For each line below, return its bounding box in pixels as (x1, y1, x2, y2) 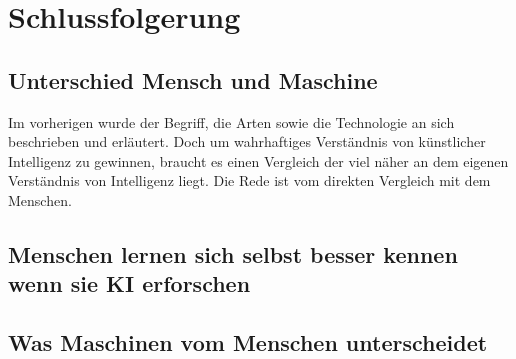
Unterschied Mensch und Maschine (8, 64, 378, 95)
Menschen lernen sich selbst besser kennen (8, 238, 458, 269)
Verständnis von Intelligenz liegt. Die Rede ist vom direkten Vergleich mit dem (8, 170, 491, 191)
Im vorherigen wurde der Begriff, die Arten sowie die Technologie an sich (8, 111, 455, 132)
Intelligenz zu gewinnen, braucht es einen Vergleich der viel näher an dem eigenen (8, 150, 509, 171)
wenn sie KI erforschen (8, 268, 251, 299)
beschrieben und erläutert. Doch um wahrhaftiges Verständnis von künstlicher (8, 131, 486, 152)
